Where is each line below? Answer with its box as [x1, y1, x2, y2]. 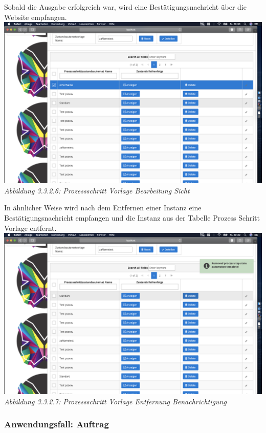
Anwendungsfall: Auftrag [4, 418, 109, 430]
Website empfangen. [4, 11, 67, 22]
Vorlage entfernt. [4, 222, 57, 233]
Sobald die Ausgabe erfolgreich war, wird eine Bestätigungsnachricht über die [4, 2, 247, 12]
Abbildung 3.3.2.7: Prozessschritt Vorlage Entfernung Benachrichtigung [4, 396, 227, 406]
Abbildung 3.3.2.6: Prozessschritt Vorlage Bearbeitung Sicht [4, 185, 190, 196]
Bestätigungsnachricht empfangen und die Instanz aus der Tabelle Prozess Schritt [4, 212, 260, 223]
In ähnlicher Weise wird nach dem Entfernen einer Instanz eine [4, 202, 202, 213]
